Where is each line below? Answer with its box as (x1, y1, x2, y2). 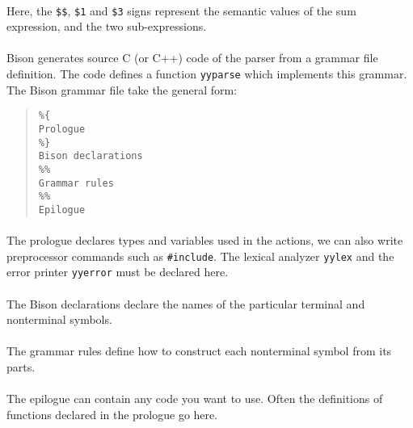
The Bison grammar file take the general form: (6, 81, 238, 98)
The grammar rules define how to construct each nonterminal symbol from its (6, 342, 392, 359)
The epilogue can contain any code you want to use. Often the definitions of (6, 390, 383, 407)
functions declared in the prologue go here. (6, 405, 218, 422)
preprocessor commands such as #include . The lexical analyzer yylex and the (6, 247, 394, 264)
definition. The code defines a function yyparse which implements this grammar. (6, 65, 407, 82)
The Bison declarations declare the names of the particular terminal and (6, 295, 365, 312)
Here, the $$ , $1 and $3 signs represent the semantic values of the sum (6, 2, 356, 19)
